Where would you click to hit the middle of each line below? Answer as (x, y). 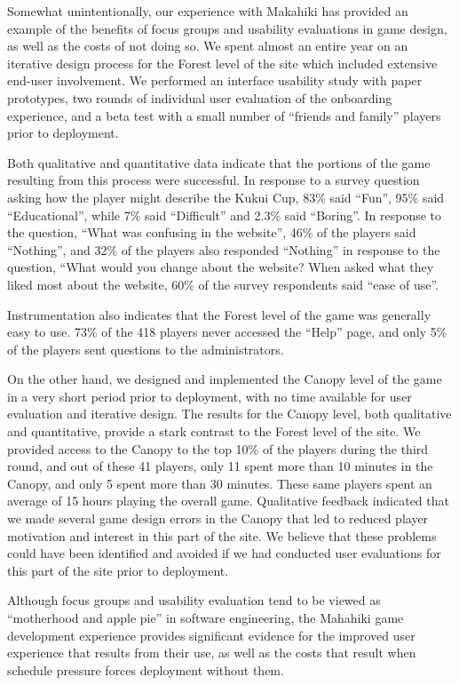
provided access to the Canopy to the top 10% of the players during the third (218, 448)
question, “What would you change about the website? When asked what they (221, 267)
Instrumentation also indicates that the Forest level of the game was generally (219, 314)
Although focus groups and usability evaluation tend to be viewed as (194, 600)
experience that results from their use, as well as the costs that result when (212, 653)
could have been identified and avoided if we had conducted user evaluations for (224, 553)
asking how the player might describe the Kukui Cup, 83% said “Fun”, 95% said (226, 197)
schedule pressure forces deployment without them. (146, 669)
